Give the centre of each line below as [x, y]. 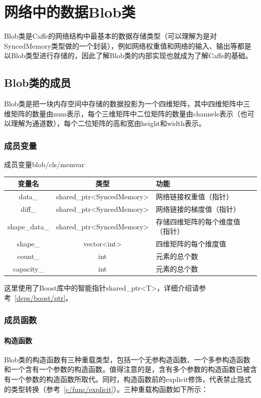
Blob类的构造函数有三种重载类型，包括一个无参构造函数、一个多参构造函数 [127, 359]
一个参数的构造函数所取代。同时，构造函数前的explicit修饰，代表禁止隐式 [131, 379]
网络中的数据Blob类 [70, 12]
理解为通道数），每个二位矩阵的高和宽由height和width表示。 [108, 123]
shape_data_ [28, 226]
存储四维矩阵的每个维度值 [198, 221]
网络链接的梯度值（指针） [198, 209]
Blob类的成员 [38, 83]
